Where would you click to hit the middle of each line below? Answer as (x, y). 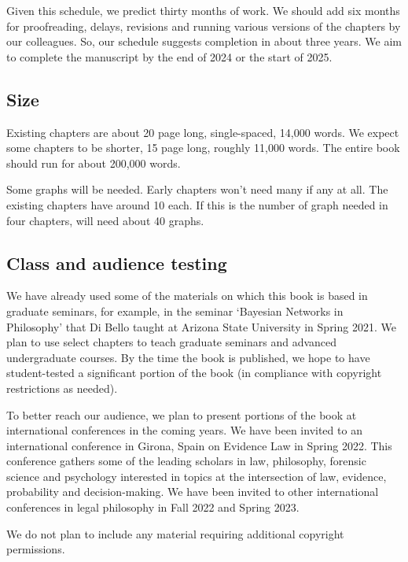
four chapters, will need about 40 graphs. (105, 220)
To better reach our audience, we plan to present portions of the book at (182, 414)
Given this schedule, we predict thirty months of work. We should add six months (203, 10)
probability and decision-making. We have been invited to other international (193, 492)
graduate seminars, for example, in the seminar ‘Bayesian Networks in (175, 311)
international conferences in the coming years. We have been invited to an (184, 430)
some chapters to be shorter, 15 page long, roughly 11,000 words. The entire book (203, 148)
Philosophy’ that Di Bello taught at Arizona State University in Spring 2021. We (201, 326)
